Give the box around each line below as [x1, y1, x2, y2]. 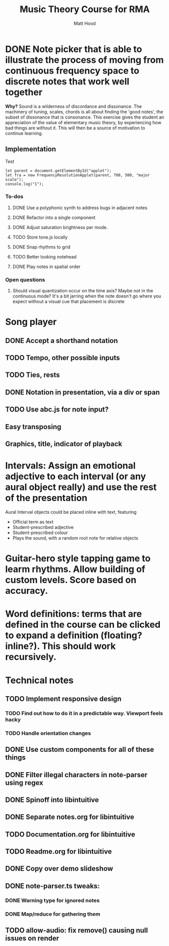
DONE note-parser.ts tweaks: [5, 882, 100, 890]
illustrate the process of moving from [5, 54, 164, 65]
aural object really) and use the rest [5, 481, 157, 493]
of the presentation [5, 493, 87, 504]
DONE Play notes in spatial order [12, 263, 81, 270]
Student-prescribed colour [12, 529, 68, 536]
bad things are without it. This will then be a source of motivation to [5, 125, 145, 131]
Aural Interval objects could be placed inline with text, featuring [5, 509, 137, 515]
